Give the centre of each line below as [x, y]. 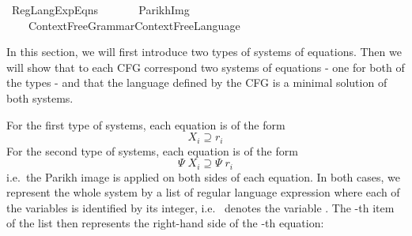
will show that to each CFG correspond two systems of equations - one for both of [206, 67]
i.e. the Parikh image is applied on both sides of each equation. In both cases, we [203, 176]
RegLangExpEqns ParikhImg [100, 9]
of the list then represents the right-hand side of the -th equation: [165, 223]
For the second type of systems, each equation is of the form [152, 150]
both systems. [40, 97]
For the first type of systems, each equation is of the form [146, 124]
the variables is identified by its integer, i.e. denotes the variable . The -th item [200, 207]
